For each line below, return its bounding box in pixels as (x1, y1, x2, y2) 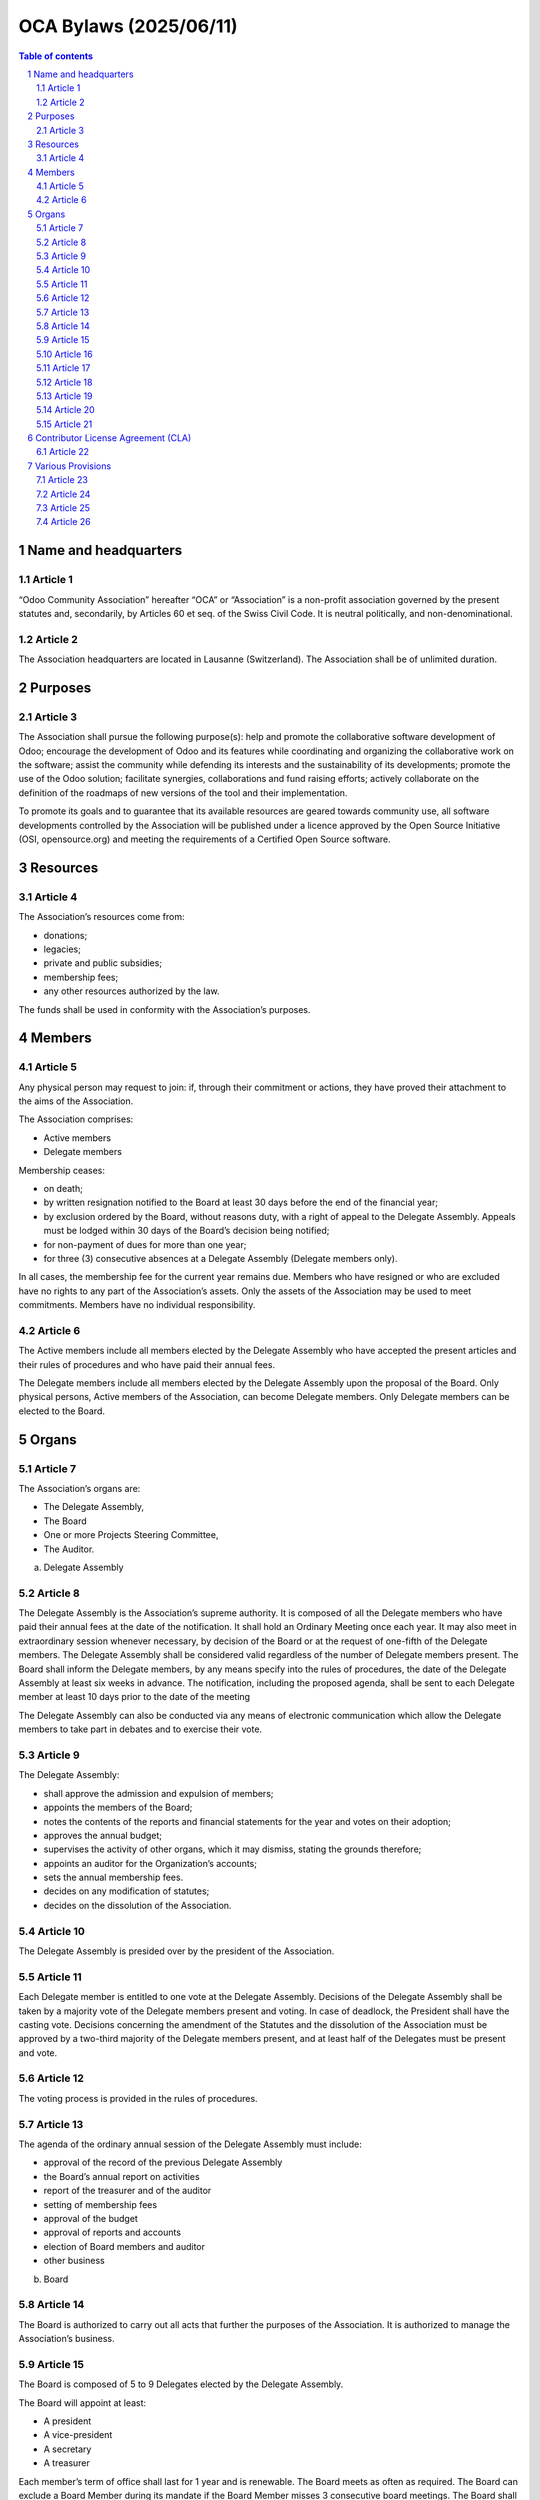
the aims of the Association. (18, 1095, 134, 1107)
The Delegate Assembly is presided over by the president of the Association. (18, 1945, 335, 1957)
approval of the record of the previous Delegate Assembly (43, 2156, 283, 2169)
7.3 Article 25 (36, 502, 90, 514)
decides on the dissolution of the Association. (43, 1899, 232, 1911)
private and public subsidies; (43, 957, 163, 969)
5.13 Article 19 (36, 390, 94, 402)
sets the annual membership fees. (43, 1871, 184, 1884)
